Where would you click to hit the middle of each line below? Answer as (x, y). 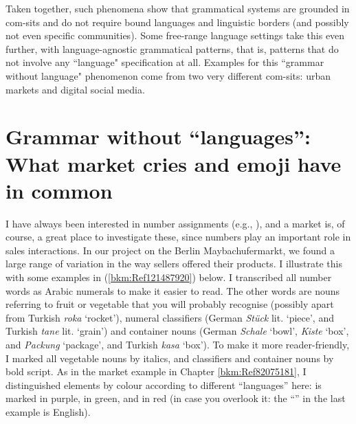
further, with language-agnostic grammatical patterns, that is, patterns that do (172, 48)
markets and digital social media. (75, 89)
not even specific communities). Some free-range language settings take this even (175, 35)
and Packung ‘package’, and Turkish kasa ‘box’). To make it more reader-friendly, (178, 344)
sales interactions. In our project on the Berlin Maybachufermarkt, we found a (170, 250)
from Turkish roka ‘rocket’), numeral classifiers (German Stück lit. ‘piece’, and (170, 317)
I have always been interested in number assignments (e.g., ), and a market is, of (175, 223)
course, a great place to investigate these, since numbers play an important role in (178, 237)
